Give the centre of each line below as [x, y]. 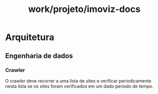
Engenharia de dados [39, 56]
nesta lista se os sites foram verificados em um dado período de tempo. [80, 86]
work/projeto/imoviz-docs [84, 9]
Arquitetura [30, 37]
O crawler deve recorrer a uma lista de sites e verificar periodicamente [78, 80]
